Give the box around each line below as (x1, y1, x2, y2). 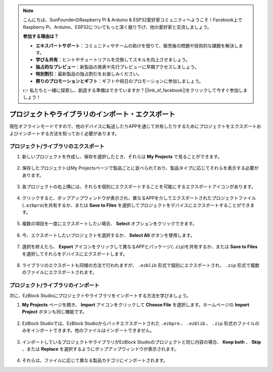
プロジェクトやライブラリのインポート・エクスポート (9, 110, 175, 119)
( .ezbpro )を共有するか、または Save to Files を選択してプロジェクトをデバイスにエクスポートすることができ (22, 202, 250, 208)
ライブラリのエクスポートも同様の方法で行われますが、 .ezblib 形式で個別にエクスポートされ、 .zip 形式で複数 (22, 262, 260, 268)
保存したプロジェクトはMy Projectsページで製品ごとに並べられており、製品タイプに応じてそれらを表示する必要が (22, 165, 259, 171)
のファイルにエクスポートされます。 (22, 269, 97, 275)
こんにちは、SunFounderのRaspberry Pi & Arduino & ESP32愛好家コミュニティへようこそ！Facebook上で (23, 17, 243, 23)
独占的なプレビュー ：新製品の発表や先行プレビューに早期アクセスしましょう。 (35, 64, 199, 70)
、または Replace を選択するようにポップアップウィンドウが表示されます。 (22, 346, 179, 352)
